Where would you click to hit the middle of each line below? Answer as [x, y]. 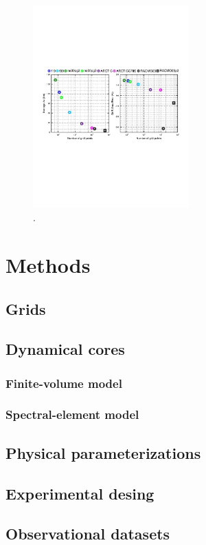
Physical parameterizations [103, 452]
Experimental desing [80, 493]
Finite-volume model [64, 383]
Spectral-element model [72, 414]
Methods [48, 264]
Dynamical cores [65, 349]
